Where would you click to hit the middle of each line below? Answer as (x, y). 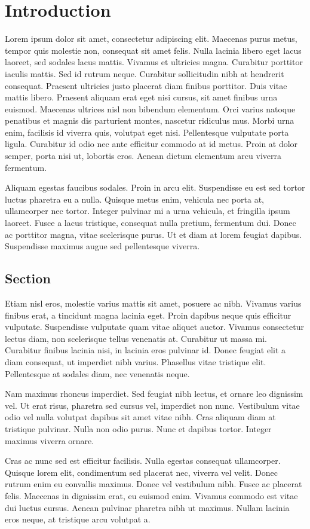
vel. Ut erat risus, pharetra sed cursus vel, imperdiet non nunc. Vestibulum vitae (152, 405)
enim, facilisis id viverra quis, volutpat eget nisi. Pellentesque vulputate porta (147, 132)
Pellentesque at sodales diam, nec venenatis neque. (97, 373)
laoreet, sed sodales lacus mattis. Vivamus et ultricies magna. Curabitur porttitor (154, 62)
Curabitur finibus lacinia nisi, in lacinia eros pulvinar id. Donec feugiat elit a (145, 350)
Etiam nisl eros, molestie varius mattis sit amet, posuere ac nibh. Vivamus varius (153, 303)
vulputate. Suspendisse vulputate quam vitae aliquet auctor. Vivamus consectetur (154, 327)
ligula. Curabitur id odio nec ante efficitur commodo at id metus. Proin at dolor (151, 144)
